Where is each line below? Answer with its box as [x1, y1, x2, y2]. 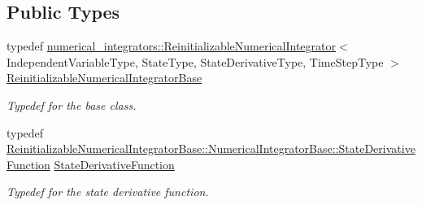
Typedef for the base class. [7, 96, 137, 113]
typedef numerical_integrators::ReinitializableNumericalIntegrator [7, 37, 337, 55]
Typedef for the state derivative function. [7, 183, 209, 200]
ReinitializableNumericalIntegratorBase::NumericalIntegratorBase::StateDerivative [7, 140, 415, 157]
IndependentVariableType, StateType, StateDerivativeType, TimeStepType [7, 53, 384, 70]
